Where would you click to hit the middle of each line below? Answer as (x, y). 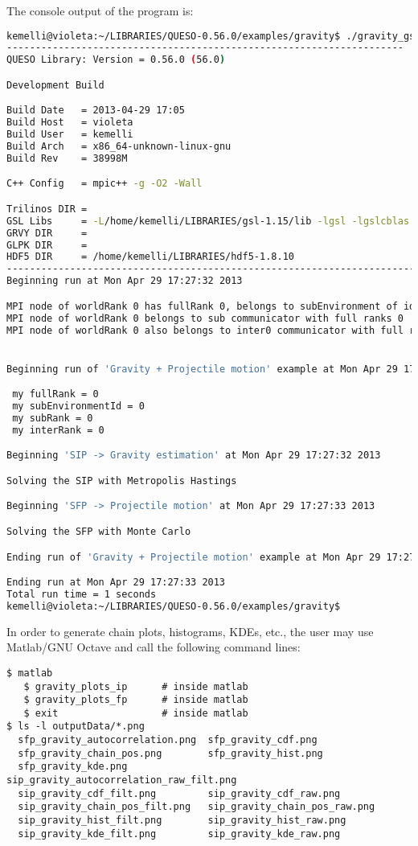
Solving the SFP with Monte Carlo (99, 531)
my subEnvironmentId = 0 (78, 407)
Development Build (55, 85)
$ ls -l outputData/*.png (76, 727)
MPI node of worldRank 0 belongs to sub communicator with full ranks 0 (205, 318)
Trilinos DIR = (47, 209)
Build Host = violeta (70, 123)
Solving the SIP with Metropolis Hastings (122, 480)
